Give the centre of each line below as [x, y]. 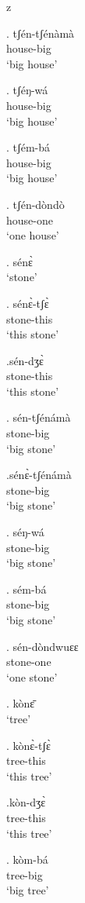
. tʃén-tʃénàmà [41, 33]
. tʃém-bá [28, 147]
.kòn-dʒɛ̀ [26, 802]
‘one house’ [33, 235]
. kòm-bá [27, 859]
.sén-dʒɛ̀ [25, 360]
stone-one [29, 662]
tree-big [25, 874]
